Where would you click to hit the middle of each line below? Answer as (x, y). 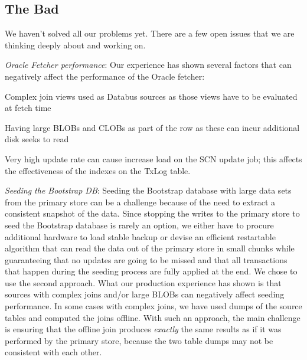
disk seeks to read (37, 139)
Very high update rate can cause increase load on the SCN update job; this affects (153, 158)
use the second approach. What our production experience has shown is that (143, 282)
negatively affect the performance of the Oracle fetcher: (105, 76)
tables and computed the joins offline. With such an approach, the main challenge (153, 317)
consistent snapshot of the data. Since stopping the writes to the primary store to (152, 213)
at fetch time (28, 108)
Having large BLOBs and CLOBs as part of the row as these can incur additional (152, 127)
